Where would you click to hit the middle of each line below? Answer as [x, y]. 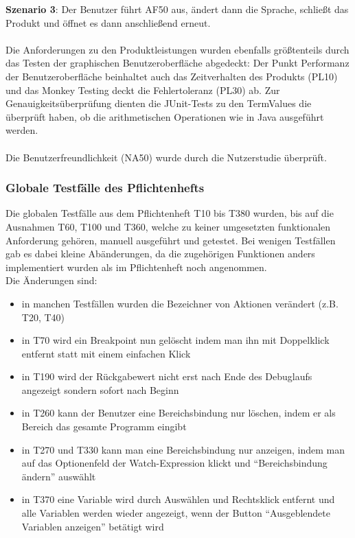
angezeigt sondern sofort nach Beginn [100, 389]
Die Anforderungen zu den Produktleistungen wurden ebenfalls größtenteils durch [177, 49]
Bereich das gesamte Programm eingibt [104, 426]
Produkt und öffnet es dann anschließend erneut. [108, 22]
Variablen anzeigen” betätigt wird [93, 526]
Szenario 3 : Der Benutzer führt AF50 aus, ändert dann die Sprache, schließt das [177, 9]
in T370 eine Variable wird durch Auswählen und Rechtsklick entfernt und [178, 499]
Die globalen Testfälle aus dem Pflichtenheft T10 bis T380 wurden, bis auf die [170, 213]
